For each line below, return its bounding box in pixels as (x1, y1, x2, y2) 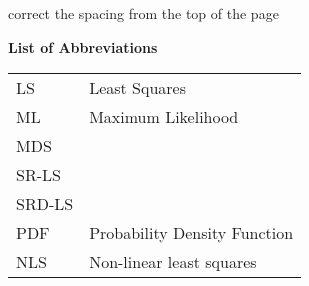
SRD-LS (16, 192, 74, 216)
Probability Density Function (89, 221, 294, 245)
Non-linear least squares (89, 250, 257, 274)
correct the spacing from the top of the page (8, 3, 279, 23)
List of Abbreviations (8, 36, 158, 57)
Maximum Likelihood (89, 105, 239, 129)
